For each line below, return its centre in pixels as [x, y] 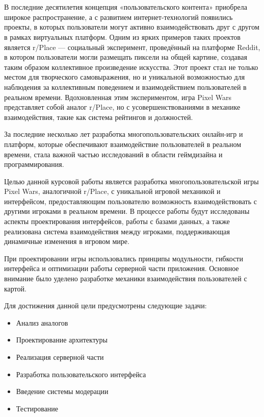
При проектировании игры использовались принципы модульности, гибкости [124, 258]
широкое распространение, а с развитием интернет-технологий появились [118, 17]
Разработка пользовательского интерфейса [81, 374]
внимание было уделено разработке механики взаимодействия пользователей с [126, 278]
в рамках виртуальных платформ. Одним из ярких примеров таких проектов [122, 36]
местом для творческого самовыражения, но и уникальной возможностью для [125, 77]
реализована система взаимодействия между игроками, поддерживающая [117, 231]
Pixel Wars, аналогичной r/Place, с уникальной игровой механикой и [112, 191]
